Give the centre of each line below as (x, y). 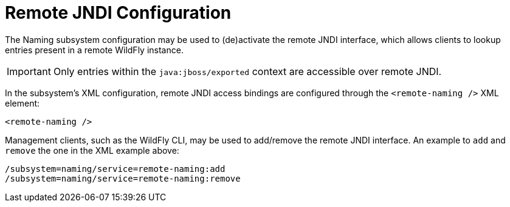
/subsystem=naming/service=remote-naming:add (115, 169)
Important (29, 71)
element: (22, 103)
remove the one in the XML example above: (92, 150)
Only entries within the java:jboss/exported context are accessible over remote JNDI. (247, 71)
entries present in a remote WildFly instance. (94, 50)
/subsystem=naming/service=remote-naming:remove (123, 178)
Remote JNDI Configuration (118, 13)
